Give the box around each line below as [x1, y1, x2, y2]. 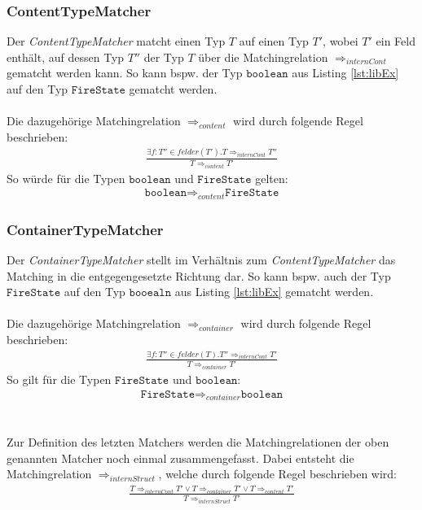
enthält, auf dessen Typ [7, 48, 125, 65]
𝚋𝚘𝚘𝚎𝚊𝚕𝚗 [129, 287, 172, 299]
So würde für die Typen [7, 169, 125, 186]
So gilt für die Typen [7, 370, 112, 387]
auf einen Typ [239, 33, 309, 50]
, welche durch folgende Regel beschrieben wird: [158, 465, 398, 482]
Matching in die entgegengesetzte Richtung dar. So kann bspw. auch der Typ [7, 267, 391, 284]
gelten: [255, 169, 288, 186]
